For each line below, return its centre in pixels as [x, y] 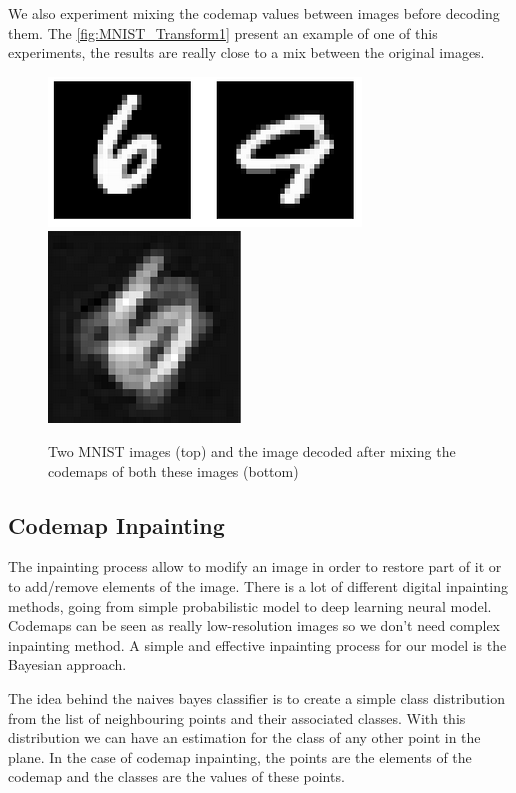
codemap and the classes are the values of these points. [176, 776]
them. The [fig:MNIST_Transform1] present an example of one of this [223, 32]
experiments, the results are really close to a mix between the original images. [246, 52]
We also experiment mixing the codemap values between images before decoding [254, 13]
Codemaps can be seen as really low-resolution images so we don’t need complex [254, 625]
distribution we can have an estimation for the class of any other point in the [244, 737]
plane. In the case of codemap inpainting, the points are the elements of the [240, 756]
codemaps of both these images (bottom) [173, 470]
